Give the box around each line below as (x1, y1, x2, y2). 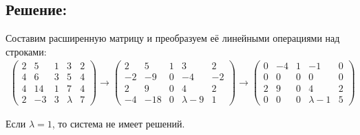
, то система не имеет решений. (52, 116, 185, 130)
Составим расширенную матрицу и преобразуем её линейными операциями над (6, 31, 340, 45)
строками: (6, 44, 47, 58)
